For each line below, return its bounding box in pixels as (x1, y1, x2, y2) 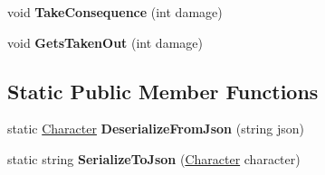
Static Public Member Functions (7, 77, 319, 105)
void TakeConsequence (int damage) (7, 3, 223, 21)
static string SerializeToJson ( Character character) (7, 149, 301, 168)
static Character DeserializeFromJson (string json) (7, 119, 304, 138)
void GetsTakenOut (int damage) (7, 32, 203, 51)
